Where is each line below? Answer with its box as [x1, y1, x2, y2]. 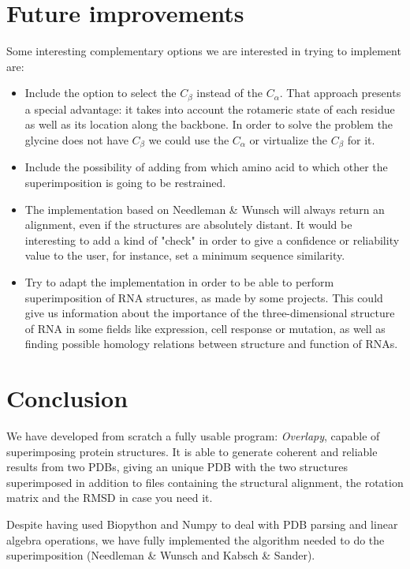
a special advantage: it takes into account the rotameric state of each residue [24, 100, 395, 117]
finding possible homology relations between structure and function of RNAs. [24, 335, 398, 352]
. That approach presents [279, 84, 401, 101]
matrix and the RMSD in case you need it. [6, 489, 213, 506]
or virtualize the [249, 131, 328, 148]
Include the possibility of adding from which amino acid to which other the [24, 159, 388, 175]
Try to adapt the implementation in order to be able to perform [24, 273, 334, 290]
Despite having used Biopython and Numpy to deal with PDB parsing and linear [6, 516, 398, 533]
